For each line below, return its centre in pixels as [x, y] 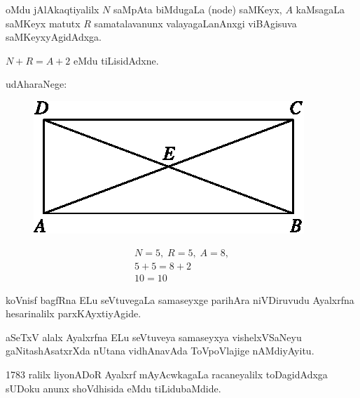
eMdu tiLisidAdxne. [116, 60]
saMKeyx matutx [43, 23]
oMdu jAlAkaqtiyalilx [53, 9]
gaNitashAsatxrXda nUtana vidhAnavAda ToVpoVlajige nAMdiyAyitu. [160, 351]
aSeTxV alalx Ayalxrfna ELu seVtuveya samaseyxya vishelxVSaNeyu [154, 337]
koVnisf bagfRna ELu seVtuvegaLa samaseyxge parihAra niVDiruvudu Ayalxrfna [180, 299]
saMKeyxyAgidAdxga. [54, 37]
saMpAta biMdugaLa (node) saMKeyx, [198, 9]
